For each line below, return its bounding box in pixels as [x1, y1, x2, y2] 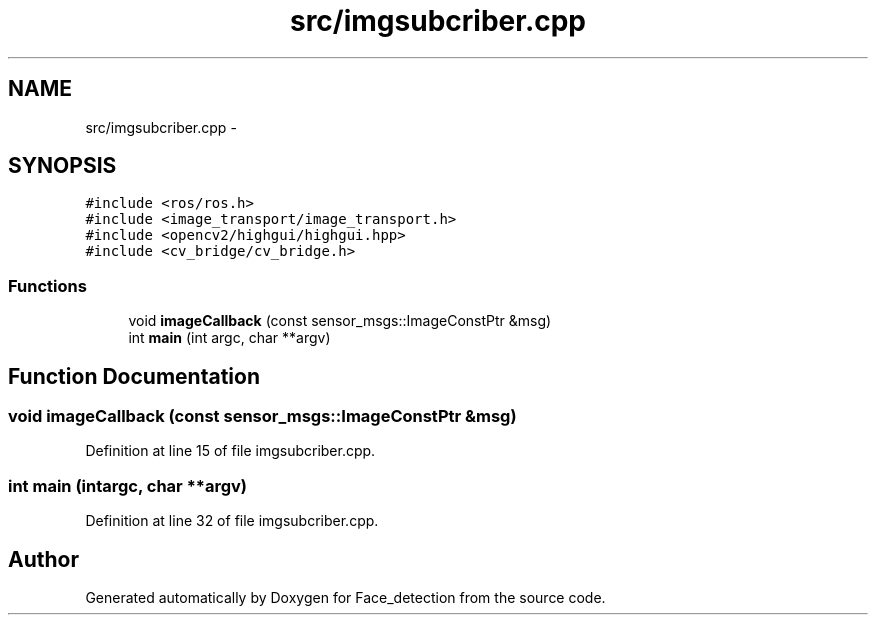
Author [8, 546, 79, 572]
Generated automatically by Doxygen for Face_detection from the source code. [85, 589, 606, 606]
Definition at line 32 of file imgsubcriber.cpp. [85, 512, 379, 530]
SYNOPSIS [8, 153, 117, 179]
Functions [8, 275, 87, 296]
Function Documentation [8, 363, 260, 389]
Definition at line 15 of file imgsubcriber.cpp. [85, 442, 376, 460]
